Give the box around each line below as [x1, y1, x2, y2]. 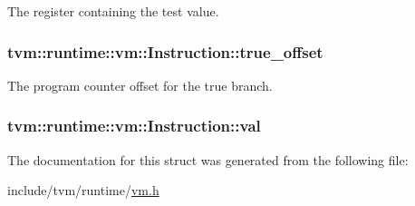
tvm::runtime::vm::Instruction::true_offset [7, 40, 323, 63]
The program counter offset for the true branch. [7, 75, 273, 94]
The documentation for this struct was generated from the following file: [7, 150, 409, 169]
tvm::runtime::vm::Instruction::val [7, 114, 261, 137]
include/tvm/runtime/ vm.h [7, 181, 159, 200]
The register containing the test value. [7, 2, 219, 20]
